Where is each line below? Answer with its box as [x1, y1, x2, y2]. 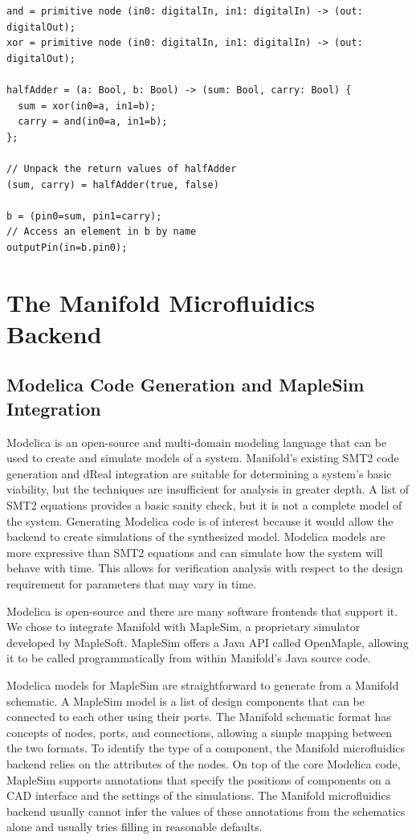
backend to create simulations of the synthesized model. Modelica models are [6, 528, 385, 545]
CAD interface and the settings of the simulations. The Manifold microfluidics [6, 787, 391, 804]
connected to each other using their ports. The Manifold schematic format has [6, 708, 391, 725]
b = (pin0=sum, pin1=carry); [6, 210, 162, 222]
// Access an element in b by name [6, 226, 197, 238]
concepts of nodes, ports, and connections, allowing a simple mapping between [6, 723, 392, 740]
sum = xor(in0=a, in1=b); [18, 100, 157, 112]
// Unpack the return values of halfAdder [6, 162, 237, 174]
